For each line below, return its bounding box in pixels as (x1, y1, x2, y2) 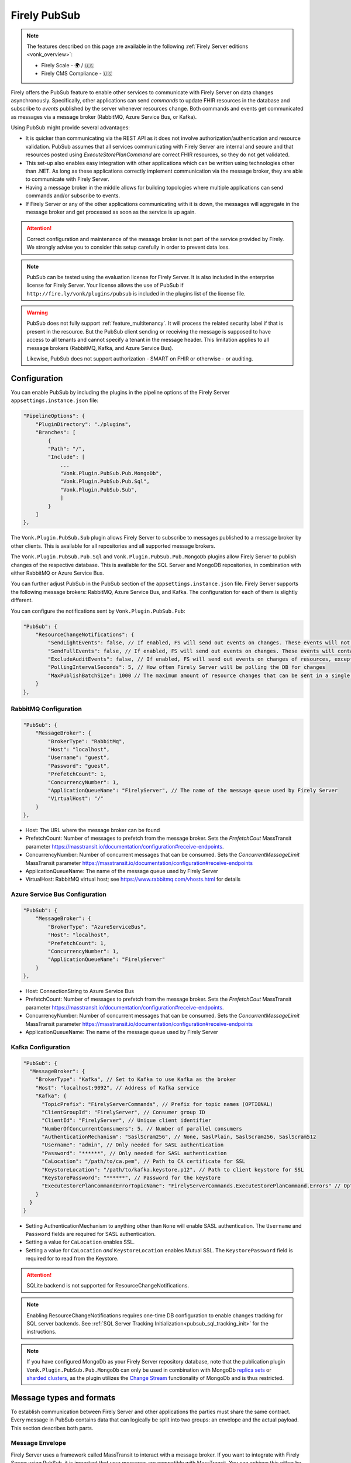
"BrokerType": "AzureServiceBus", (47, 923, 147, 930)
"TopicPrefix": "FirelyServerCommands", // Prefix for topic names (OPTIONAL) (42, 1101, 273, 1107)
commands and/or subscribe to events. (25, 192, 120, 199)
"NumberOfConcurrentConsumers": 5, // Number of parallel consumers (42, 1125, 243, 1132)
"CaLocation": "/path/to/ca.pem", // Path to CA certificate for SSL (42, 1158, 246, 1165)
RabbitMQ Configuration (11, 705, 82, 713)
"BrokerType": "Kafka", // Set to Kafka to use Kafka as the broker (35, 1076, 236, 1083)
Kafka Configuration (11, 1043, 70, 1051)
